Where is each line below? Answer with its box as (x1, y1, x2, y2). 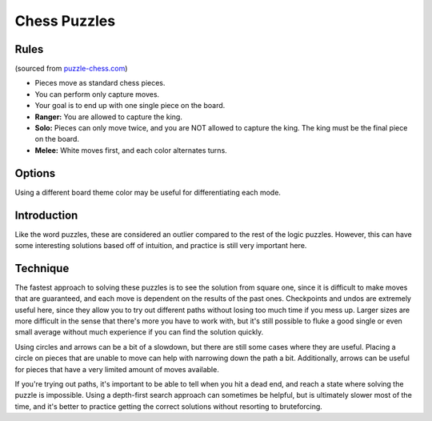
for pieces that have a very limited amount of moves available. (14, 364, 219, 374)
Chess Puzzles (14, 12, 116, 30)
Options (14, 166, 56, 180)
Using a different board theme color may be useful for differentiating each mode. (14, 187, 282, 197)
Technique (14, 261, 70, 275)
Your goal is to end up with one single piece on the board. (34, 101, 226, 110)
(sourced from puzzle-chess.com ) (14, 64, 128, 74)
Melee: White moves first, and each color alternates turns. (34, 145, 227, 155)
